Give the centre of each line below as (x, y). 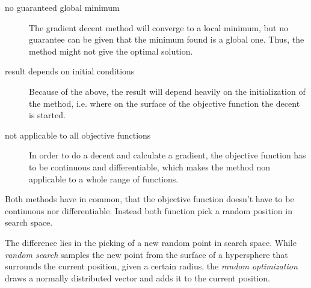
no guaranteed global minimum (62, 7)
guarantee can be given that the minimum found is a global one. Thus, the (167, 39)
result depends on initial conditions (70, 71)
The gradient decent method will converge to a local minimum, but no (159, 27)
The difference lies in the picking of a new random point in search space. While (151, 242)
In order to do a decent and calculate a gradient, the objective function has (168, 155)
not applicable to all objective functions (78, 135)
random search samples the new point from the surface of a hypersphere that (146, 254)
